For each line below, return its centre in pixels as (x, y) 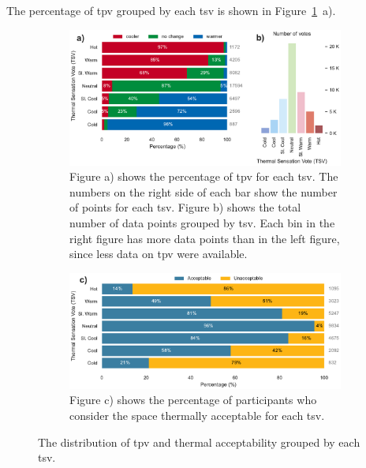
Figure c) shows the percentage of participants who (193, 400)
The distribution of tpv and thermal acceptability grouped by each (199, 442)
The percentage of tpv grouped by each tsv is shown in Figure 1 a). (171, 10)
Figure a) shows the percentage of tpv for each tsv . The (204, 176)
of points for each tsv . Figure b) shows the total (185, 207)
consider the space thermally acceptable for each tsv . (197, 416)
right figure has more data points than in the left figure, (205, 238)
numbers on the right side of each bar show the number (204, 191)
